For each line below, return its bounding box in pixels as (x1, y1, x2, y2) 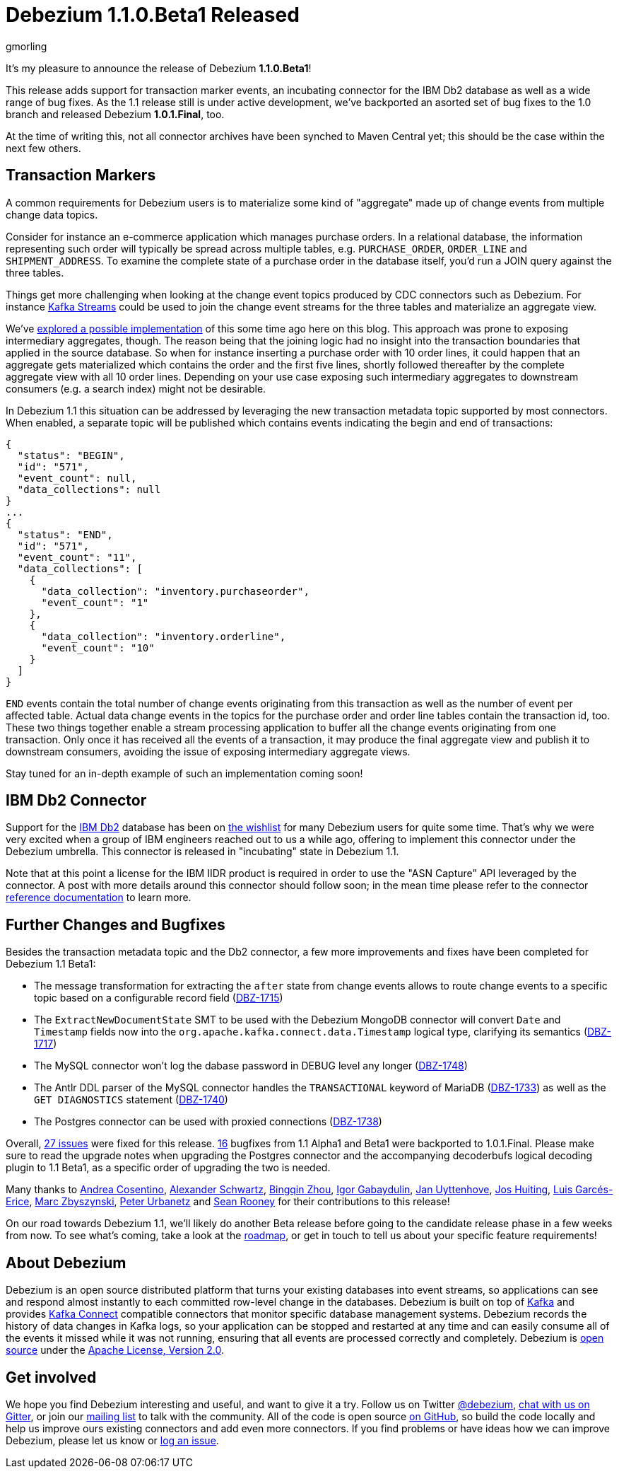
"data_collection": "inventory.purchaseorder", (41, 585, 309, 597)
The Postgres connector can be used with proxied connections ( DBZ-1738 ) (34, 1115, 382, 1128)
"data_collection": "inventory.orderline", (41, 630, 286, 642)
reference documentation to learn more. (6, 891, 191, 904)
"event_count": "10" (41, 642, 155, 654)
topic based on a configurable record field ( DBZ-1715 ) (34, 992, 283, 1004)
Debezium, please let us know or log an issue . (6, 1434, 219, 1446)
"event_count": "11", (17, 551, 137, 563)
